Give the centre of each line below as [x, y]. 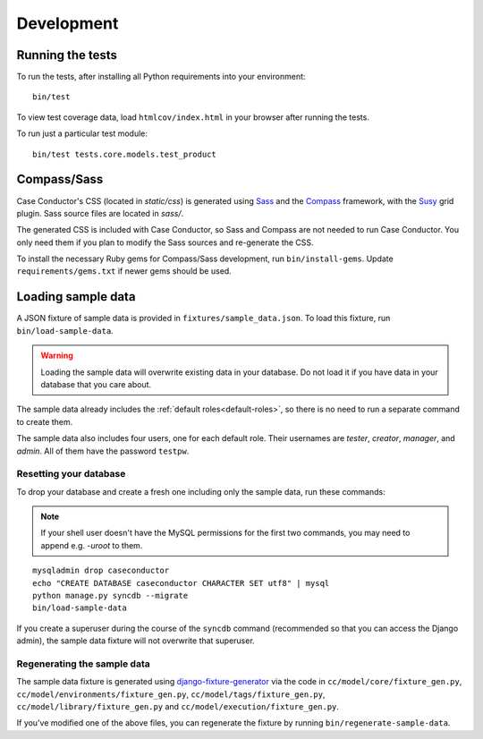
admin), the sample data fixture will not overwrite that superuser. [136, 641]
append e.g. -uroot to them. [92, 545]
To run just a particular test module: [82, 133]
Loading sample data [76, 297]
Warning [57, 356]
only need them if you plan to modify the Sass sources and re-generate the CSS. [165, 242]
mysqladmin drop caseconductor [101, 571]
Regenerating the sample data [84, 664]
